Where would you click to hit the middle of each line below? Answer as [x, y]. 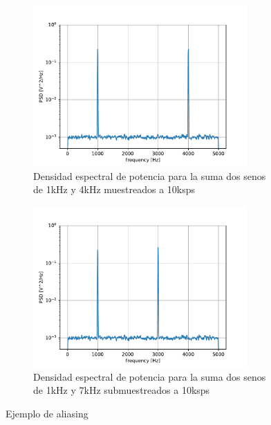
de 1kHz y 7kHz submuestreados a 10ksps [122, 390]
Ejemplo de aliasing [47, 413]
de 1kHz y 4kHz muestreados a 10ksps [114, 189]
